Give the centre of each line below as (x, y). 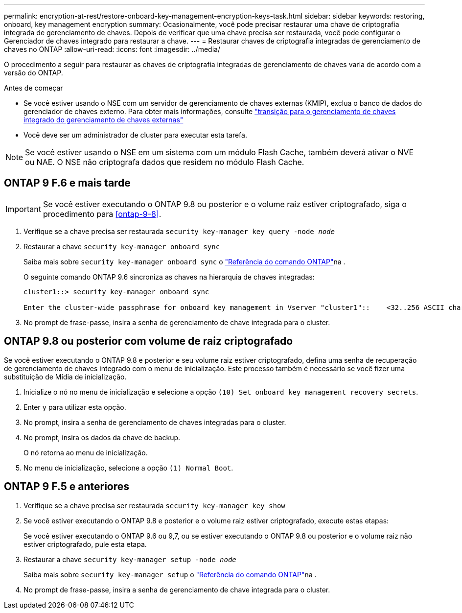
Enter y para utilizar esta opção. (75, 407)
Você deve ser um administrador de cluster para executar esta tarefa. (135, 135)
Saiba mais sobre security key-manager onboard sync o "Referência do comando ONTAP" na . (185, 261)
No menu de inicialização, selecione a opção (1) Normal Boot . (128, 468)
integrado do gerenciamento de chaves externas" (104, 120)
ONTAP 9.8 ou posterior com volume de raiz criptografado (149, 341)
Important (23, 209)
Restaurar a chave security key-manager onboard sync (122, 246)
